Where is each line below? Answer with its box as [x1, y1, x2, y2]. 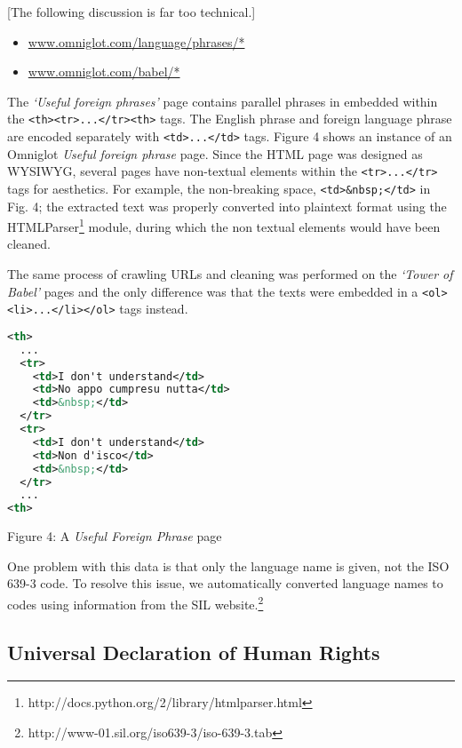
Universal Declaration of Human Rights [7, 638, 380, 665]
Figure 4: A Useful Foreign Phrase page [7, 527, 222, 545]
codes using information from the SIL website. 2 [7, 592, 264, 613]
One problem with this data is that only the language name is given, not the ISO [7, 556, 450, 575]
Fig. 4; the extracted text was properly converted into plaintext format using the [7, 196, 447, 215]
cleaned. [7, 235, 51, 253]
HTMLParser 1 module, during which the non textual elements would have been [7, 215, 441, 235]
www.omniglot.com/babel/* [28, 62, 180, 81]
